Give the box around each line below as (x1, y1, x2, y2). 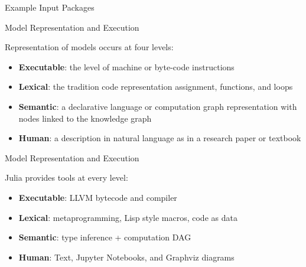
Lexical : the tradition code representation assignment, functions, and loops (18, 80, 293, 93)
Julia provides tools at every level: (5, 171, 128, 184)
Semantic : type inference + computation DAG (18, 231, 191, 243)
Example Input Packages (5, 1, 95, 13)
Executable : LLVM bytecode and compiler (18, 191, 177, 203)
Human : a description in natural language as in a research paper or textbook (18, 132, 301, 144)
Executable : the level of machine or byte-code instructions (18, 60, 235, 73)
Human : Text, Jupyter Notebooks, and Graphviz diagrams (18, 250, 235, 263)
